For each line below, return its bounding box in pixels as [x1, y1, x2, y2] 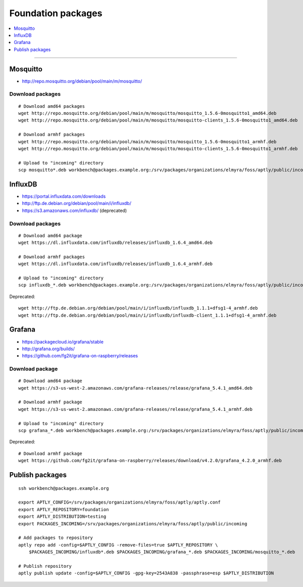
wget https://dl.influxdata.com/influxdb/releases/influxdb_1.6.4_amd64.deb [18, 240, 213, 245]
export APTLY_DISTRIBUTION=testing [18, 514, 107, 520]
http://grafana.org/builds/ [22, 346, 75, 352]
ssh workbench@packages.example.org [18, 485, 109, 491]
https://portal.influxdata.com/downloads [22, 193, 106, 199]
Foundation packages [9, 8, 103, 19]
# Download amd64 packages [18, 103, 85, 109]
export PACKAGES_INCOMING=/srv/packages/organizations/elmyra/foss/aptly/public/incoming [18, 521, 247, 526]
